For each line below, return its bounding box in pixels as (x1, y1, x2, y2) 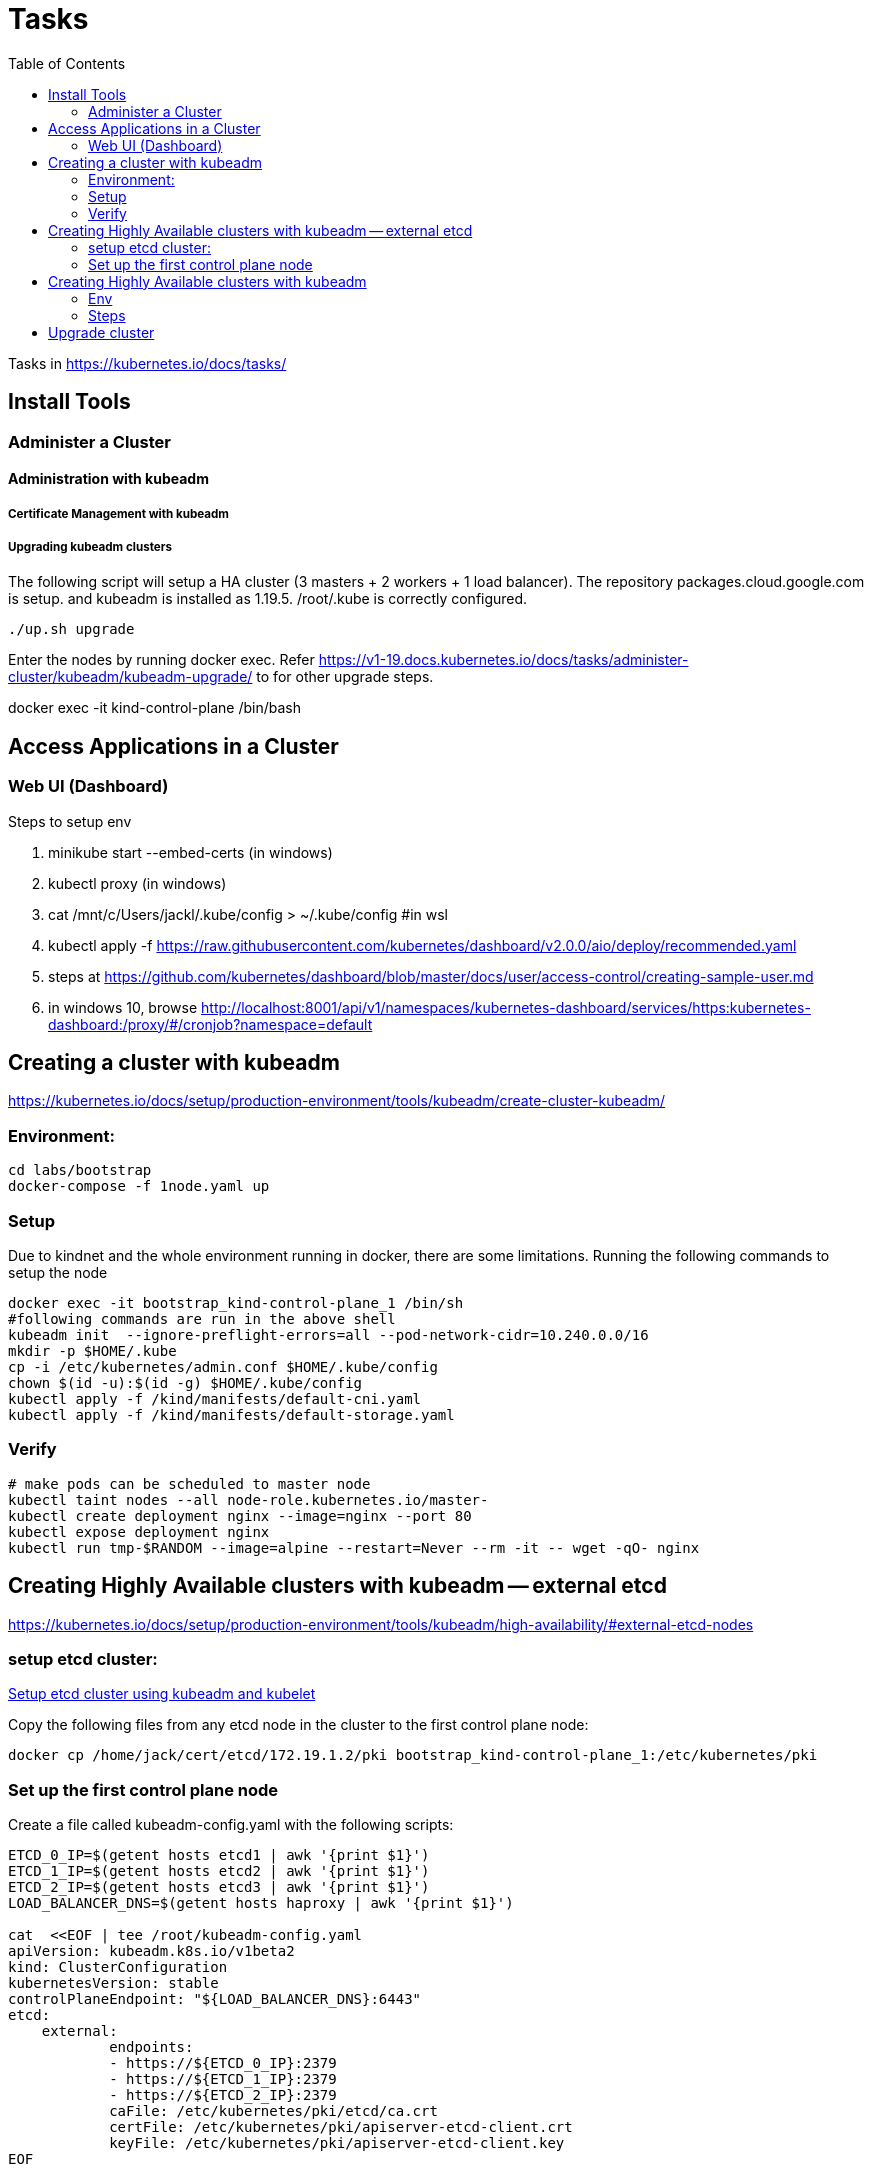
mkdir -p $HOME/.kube (8, 1342, 177, 1359)
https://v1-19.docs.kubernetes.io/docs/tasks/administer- (318, 651, 689, 669)
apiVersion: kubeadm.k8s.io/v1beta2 (8, 1943, 295, 1960)
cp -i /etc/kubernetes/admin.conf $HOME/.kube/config (8, 1358, 438, 1375)
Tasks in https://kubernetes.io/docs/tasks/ (8, 354, 287, 372)
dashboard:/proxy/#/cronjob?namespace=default (48, 1015, 373, 1033)
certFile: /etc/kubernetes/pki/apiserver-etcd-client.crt (109, 2119, 573, 2136)
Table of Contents (8, 54, 126, 72)
